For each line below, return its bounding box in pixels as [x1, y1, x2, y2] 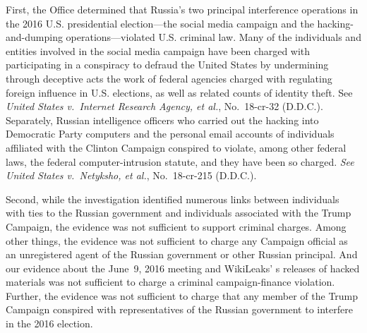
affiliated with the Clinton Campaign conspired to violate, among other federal [6, 140, 347, 155]
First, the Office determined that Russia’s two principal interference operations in [6, 2, 359, 16]
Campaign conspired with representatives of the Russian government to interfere [6, 302, 353, 317]
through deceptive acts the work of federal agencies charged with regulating [6, 71, 332, 85]
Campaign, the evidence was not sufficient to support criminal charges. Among [6, 219, 347, 234]
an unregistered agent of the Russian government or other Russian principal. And [6, 247, 358, 262]
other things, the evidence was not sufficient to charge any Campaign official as [6, 233, 348, 248]
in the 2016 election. [6, 316, 93, 331]
